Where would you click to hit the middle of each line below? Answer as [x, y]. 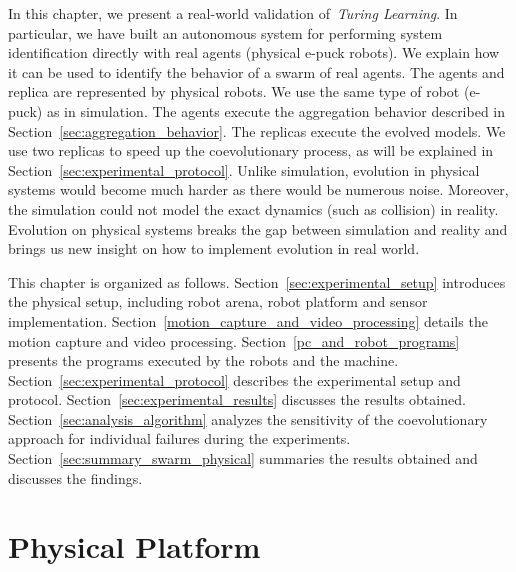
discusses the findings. [75, 477]
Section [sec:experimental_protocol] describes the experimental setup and [234, 379]
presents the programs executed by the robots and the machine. [203, 360]
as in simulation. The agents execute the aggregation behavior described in [276, 110]
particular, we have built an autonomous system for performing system [225, 32]
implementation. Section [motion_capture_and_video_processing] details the [248, 320]
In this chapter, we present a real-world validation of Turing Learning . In [233, 13]
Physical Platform [134, 546]
